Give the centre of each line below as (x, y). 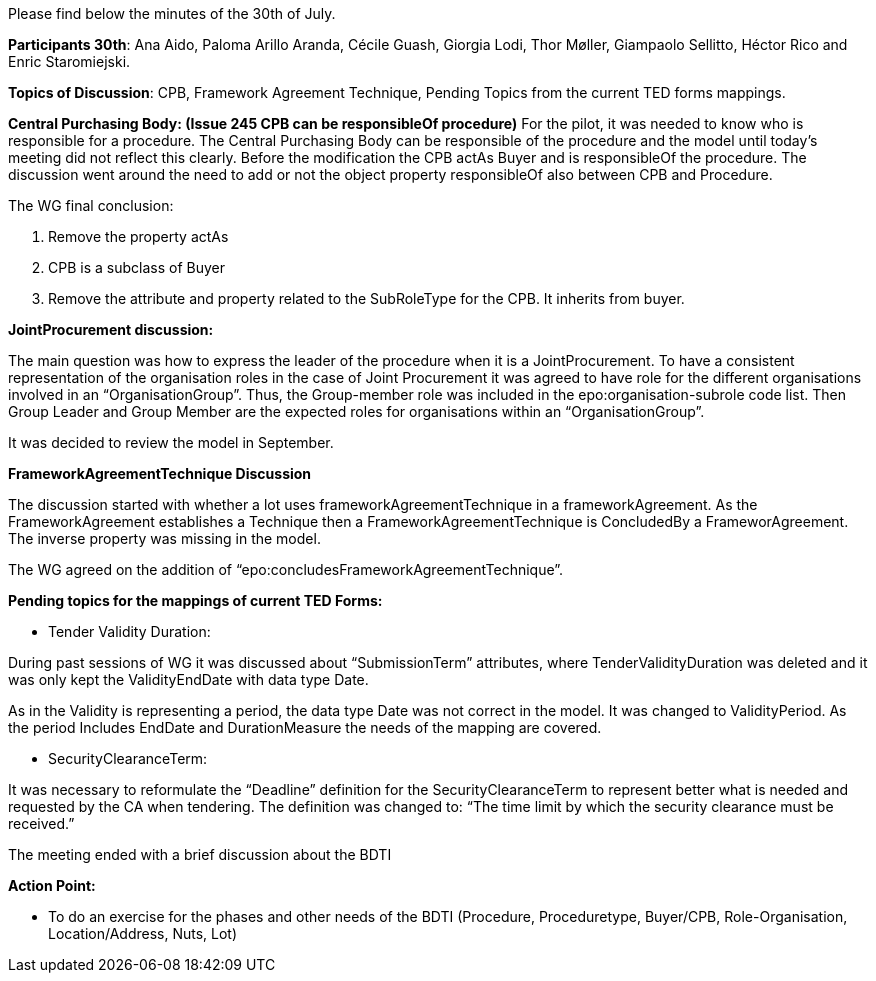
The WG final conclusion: (91, 205)
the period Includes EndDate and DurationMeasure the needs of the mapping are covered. (305, 727)
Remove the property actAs (138, 236)
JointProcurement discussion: (111, 329)
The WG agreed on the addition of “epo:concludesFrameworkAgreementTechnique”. (286, 569)
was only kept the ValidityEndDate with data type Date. (188, 679)
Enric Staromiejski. (69, 61)
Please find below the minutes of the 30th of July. (172, 13)
